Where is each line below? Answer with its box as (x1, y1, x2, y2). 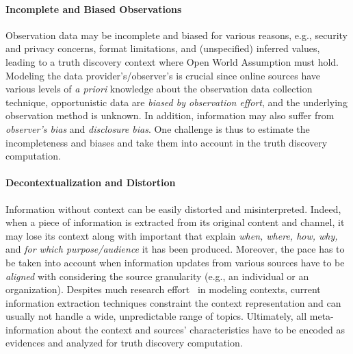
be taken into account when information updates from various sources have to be (5, 255, 345, 269)
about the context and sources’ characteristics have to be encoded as (57, 322, 345, 336)
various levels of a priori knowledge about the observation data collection (5, 81, 313, 96)
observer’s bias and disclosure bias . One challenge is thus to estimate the (5, 121, 310, 136)
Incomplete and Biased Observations (5, 1, 182, 16)
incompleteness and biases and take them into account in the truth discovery (5, 135, 328, 149)
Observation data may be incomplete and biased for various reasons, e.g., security (5, 27, 348, 42)
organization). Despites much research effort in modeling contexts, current (5, 282, 321, 296)
